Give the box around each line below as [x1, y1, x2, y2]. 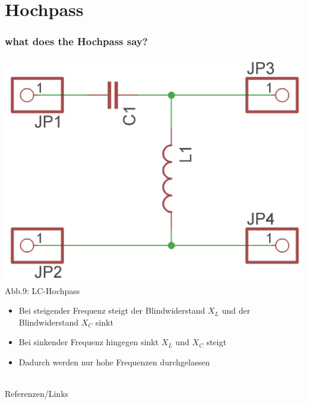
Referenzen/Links [5, 387, 69, 400]
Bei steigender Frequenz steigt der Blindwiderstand [18, 304, 206, 317]
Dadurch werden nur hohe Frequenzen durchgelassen [18, 356, 210, 368]
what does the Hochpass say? [5, 34, 148, 49]
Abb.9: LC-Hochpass [5, 284, 80, 296]
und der [222, 304, 250, 317]
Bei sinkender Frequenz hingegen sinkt [18, 336, 159, 348]
